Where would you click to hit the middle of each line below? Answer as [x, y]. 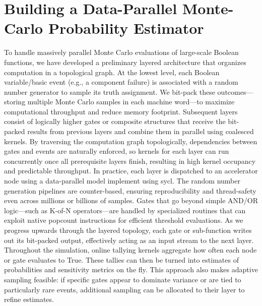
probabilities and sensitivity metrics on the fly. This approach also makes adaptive [131, 269]
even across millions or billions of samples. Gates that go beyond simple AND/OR [131, 200]
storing [15, 102]
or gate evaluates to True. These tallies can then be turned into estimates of [121, 259]
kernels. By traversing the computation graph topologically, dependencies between [131, 141]
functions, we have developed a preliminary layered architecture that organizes [125, 62]
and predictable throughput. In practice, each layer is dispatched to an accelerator [131, 171]
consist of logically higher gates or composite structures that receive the [115, 121]
